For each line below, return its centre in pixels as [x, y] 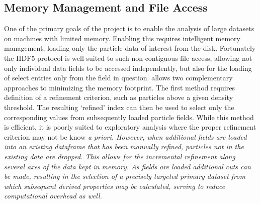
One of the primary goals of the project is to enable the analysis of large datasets [129, 28]
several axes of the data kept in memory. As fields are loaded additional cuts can [127, 166]
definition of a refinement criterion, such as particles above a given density [119, 97]
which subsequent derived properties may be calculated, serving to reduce [115, 186]
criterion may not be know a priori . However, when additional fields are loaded [125, 136]
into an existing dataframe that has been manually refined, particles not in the [124, 146]
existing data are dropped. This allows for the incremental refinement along [120, 156]
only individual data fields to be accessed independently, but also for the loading [128, 68]
